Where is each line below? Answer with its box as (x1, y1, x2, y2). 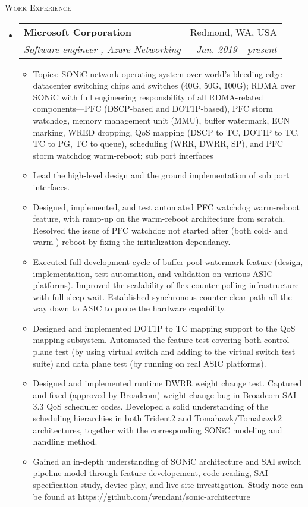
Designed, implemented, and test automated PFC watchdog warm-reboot (33, 200, 300, 213)
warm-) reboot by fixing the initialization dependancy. (33, 235, 231, 248)
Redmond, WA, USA (190, 24, 277, 39)
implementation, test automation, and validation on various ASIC (33, 267, 273, 279)
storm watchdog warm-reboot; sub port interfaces (33, 149, 213, 161)
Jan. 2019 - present (196, 42, 277, 56)
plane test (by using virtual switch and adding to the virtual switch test (33, 345, 296, 358)
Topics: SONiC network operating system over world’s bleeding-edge (33, 67, 282, 80)
